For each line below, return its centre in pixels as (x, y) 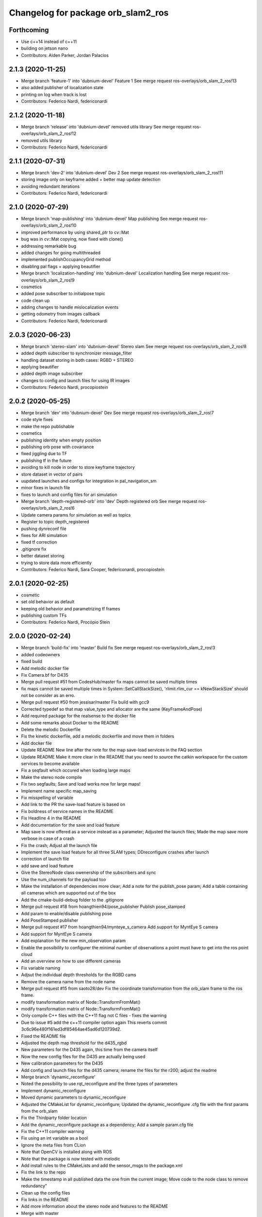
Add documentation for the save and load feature (70, 825)
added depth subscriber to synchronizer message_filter (76, 353)
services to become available (50, 764)
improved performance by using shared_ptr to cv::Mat (75, 232)
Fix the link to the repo (43, 1172)
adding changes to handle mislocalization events (70, 307)
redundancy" (34, 1186)
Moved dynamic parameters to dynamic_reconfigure (74, 1097)
